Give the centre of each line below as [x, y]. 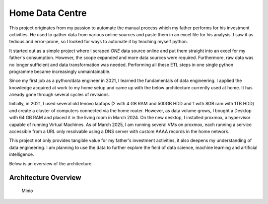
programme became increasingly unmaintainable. [60, 71]
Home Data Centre [48, 13]
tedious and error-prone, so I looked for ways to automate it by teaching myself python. [99, 42]
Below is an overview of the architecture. [51, 163]
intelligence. [22, 154]
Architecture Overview [45, 178]
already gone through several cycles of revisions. [60, 95]
